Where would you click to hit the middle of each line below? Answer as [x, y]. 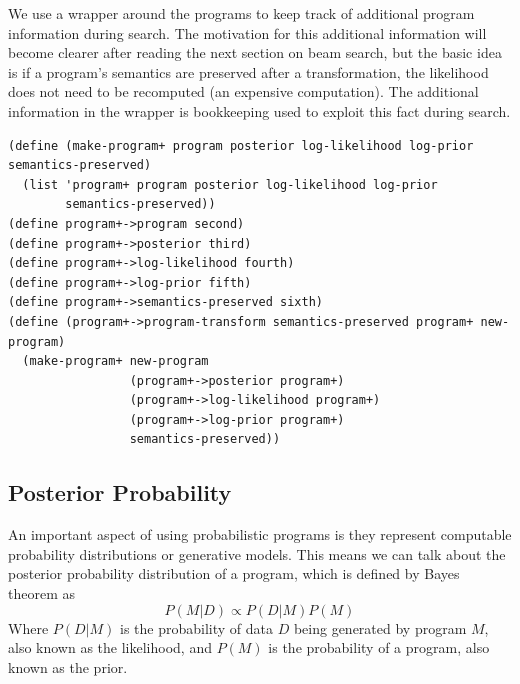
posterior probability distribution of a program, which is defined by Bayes [234, 573]
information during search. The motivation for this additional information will [247, 32]
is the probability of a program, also [379, 647]
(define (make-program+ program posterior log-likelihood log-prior [241, 145]
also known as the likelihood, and [110, 647]
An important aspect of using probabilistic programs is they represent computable [260, 534]
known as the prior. [68, 666]
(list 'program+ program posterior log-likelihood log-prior [230, 184]
